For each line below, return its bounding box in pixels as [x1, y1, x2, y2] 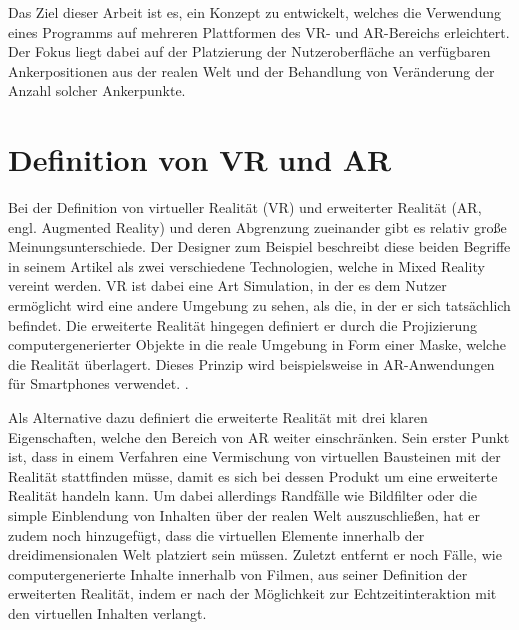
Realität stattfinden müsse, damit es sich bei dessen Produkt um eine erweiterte [8, 465, 498, 486]
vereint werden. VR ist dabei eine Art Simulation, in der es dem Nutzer [8, 275, 447, 296]
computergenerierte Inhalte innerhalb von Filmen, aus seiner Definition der [8, 563, 468, 584]
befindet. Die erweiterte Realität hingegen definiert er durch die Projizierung [8, 314, 478, 335]
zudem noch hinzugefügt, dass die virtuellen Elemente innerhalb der [8, 524, 425, 545]
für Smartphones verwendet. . [8, 373, 189, 394]
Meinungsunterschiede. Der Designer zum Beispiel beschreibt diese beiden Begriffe [8, 236, 511, 257]
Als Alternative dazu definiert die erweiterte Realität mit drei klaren [8, 407, 428, 428]
